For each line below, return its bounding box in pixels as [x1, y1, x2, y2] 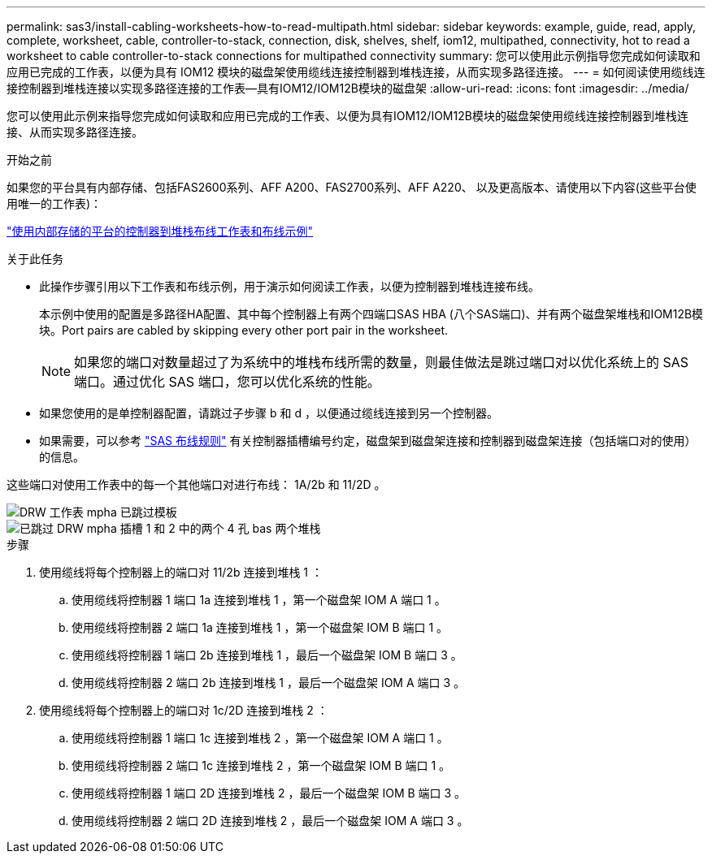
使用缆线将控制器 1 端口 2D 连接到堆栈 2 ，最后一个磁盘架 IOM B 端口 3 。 [72, 786, 467, 800]
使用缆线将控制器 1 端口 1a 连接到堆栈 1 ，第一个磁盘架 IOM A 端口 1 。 [72, 593, 446, 607]
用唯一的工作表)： [7, 197, 102, 210]
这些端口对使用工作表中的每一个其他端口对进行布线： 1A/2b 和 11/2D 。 [7, 478, 386, 491]
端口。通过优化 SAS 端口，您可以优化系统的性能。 [74, 374, 380, 390]
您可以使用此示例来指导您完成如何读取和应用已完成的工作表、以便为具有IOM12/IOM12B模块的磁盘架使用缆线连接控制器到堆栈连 [7, 109, 688, 123]
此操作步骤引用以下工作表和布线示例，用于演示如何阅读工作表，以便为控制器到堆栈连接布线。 [39, 279, 540, 293]
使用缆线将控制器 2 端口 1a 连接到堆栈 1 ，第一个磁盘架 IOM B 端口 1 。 [72, 620, 449, 634]
